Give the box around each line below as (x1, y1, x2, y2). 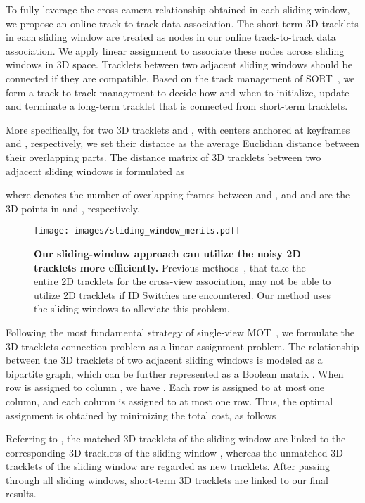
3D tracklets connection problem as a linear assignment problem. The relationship (6, 338, 359, 353)
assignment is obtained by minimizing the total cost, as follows (6, 407, 276, 422)
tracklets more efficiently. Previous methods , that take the (34, 260, 306, 274)
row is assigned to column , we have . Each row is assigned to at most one (6, 380, 324, 395)
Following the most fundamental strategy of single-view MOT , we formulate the (6, 324, 354, 339)
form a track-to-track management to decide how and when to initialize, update (6, 84, 350, 99)
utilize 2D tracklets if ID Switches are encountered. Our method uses (34, 287, 331, 302)
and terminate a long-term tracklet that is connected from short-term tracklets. (6, 98, 348, 113)
